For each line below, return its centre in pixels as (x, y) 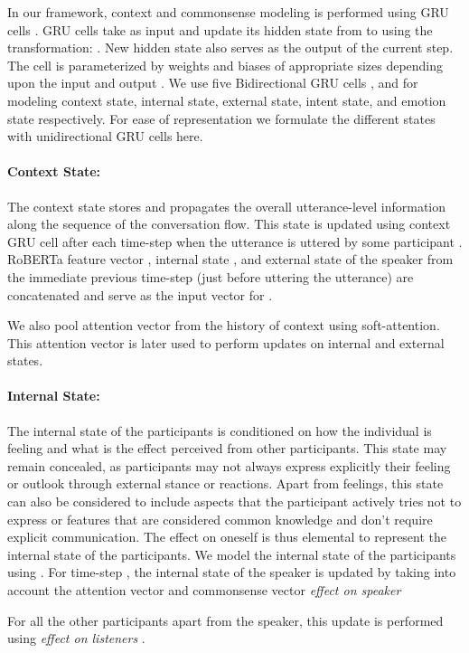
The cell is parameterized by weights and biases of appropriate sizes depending (225, 65)
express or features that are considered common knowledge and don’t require (220, 519)
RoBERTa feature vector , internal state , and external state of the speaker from (230, 259)
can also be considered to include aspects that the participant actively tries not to (234, 502)
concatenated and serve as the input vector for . (140, 294)
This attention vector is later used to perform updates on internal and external (226, 342)
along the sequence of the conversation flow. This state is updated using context (229, 224)
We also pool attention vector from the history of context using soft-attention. (224, 325)
